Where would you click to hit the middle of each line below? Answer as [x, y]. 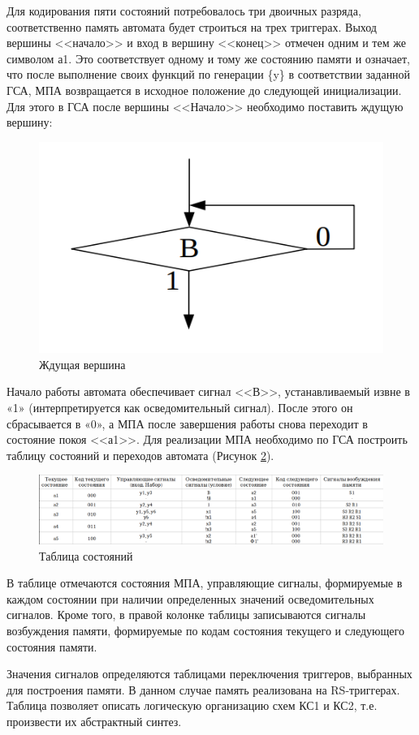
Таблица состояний [86, 555]
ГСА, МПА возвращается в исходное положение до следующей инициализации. [204, 90]
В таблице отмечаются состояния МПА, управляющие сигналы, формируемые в [205, 583]
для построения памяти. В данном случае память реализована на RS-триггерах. [203, 689]
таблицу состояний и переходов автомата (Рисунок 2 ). [140, 455]
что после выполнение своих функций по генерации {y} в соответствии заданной [209, 74]
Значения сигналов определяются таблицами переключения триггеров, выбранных [209, 674]
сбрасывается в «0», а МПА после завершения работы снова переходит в [187, 423]
